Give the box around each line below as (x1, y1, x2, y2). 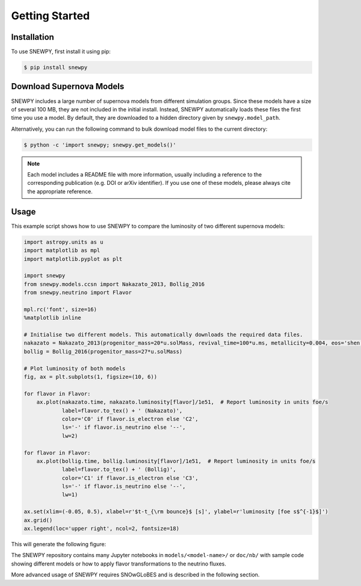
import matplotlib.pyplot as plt (23, 255, 123, 262)
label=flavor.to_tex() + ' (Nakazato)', (61, 407, 183, 414)
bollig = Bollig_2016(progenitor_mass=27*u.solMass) (23, 348, 183, 355)
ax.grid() (23, 517, 53, 523)
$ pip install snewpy (23, 64, 88, 71)
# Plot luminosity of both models (23, 365, 126, 372)
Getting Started (11, 9, 90, 22)
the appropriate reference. (27, 187, 93, 195)
